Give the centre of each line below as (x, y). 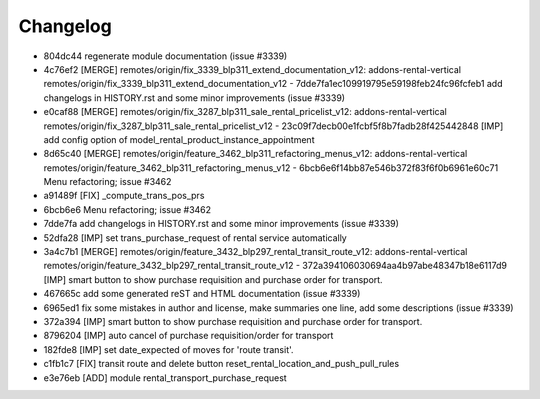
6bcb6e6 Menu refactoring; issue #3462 (127, 209)
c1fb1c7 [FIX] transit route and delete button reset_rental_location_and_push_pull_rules (221, 364)
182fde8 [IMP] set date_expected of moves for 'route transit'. (168, 349)
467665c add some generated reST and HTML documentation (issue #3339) (202, 294)
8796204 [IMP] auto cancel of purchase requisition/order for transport (188, 336)
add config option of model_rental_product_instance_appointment (179, 139)
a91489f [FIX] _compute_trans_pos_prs (124, 196)
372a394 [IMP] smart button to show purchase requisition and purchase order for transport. (233, 321)
